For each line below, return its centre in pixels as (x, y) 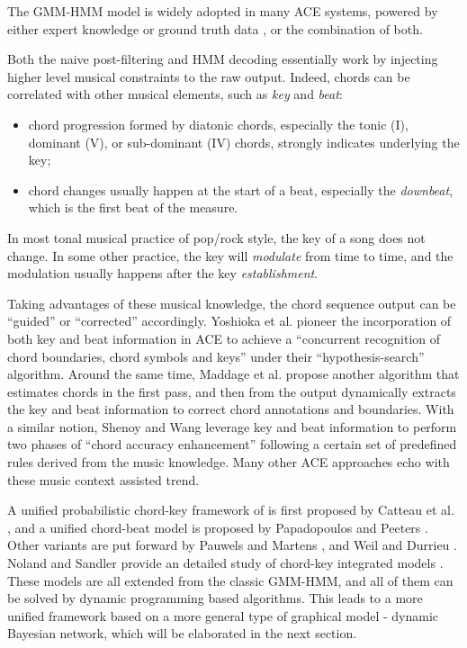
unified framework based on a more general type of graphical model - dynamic (223, 615)
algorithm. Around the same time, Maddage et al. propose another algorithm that (233, 374)
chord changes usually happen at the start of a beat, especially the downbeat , (241, 189)
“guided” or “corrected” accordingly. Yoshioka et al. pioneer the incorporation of (229, 321)
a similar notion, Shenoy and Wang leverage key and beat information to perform (232, 426)
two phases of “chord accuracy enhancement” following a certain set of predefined (232, 444)
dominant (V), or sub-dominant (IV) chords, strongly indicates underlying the (244, 142)
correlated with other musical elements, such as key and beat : (175, 94)
